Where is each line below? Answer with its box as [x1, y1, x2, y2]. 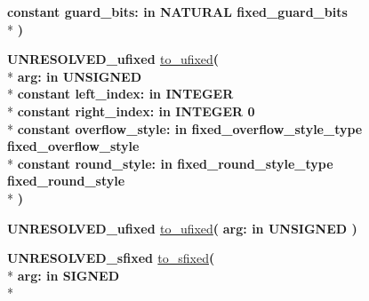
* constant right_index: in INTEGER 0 [7, 101, 255, 120]
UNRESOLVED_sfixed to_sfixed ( [7, 249, 215, 267]
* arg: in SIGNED [7, 265, 120, 284]
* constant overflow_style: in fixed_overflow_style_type [7, 119, 363, 138]
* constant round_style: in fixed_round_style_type [7, 154, 333, 172]
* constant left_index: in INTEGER [7, 84, 234, 103]
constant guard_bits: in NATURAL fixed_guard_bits [7, 3, 348, 20]
